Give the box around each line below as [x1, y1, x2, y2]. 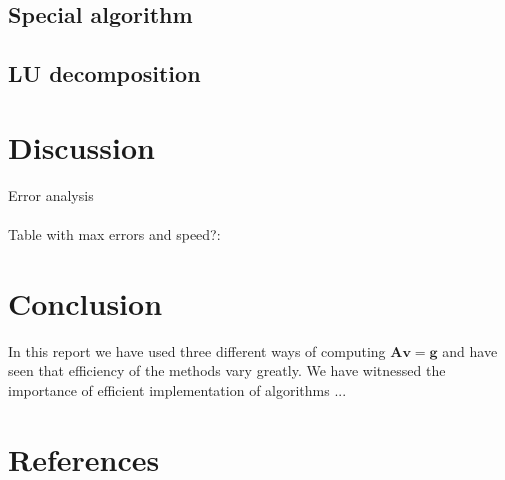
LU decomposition [8, 58, 201, 89]
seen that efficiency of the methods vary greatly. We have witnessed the [8, 360, 446, 381]
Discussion [8, 126, 155, 167]
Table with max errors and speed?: [8, 223, 221, 244]
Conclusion [8, 282, 163, 323]
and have [442, 340, 498, 361]
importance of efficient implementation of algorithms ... [8, 379, 347, 400]
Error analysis [8, 184, 94, 205]
